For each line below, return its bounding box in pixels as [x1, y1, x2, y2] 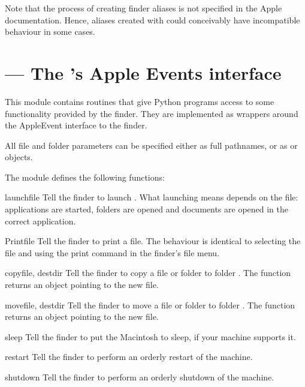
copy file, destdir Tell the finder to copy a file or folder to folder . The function [5, 266, 291, 279]
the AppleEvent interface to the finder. [5, 119, 147, 131]
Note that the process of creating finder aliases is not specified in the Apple [5, 2, 282, 14]
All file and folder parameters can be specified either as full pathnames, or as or [5, 139, 298, 151]
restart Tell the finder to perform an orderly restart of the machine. [5, 350, 253, 363]
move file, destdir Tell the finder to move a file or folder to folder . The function [5, 298, 295, 311]
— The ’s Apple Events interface [5, 60, 282, 85]
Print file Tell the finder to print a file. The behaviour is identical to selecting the [5, 235, 301, 247]
